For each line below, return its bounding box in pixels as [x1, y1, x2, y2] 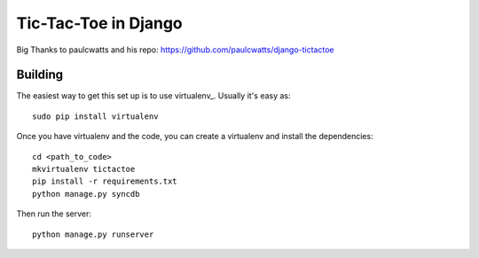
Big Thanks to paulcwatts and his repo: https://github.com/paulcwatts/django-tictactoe [16, 44, 334, 55]
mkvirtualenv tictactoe [32, 164, 136, 175]
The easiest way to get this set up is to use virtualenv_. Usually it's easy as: [16, 90, 292, 101]
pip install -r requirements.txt [32, 176, 177, 186]
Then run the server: [16, 208, 92, 219]
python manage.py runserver [32, 229, 154, 239]
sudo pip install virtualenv [32, 111, 159, 121]
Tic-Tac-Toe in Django [16, 13, 184, 33]
